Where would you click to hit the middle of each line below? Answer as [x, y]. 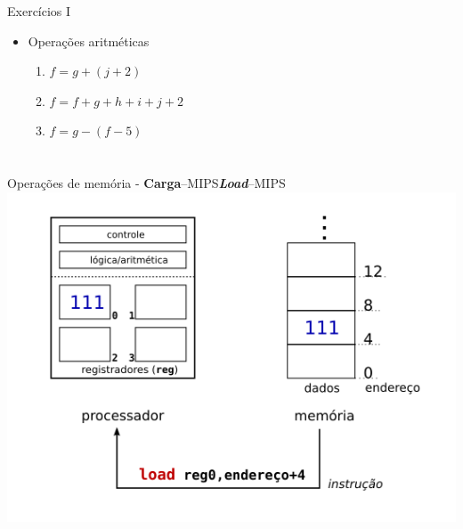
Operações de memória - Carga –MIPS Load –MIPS [146, 183]
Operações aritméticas [89, 41]
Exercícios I [39, 11]
